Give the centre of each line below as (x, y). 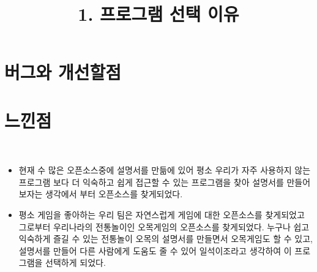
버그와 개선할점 (63, 72)
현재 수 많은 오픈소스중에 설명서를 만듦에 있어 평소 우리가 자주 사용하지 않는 (165, 170)
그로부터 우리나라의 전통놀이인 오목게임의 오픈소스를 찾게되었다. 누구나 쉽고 (164, 226)
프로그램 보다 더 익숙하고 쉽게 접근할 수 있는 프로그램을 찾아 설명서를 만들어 (165, 182)
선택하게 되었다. (76, 263)
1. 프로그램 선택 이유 (158, 14)
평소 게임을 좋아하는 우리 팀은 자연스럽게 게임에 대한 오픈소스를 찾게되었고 (162, 215)
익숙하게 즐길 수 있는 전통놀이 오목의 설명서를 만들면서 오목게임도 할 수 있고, (166, 239)
